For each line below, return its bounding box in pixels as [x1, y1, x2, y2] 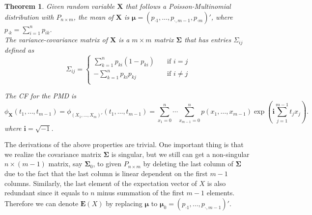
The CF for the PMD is [4, 91, 77, 101]
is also [207, 178, 226, 188]
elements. [206, 187, 235, 198]
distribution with [4, 11, 54, 22]
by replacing [106, 198, 142, 208]
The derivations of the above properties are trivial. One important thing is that [4, 139, 244, 150]
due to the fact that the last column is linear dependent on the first [4, 168, 208, 179]
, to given [93, 158, 122, 169]
